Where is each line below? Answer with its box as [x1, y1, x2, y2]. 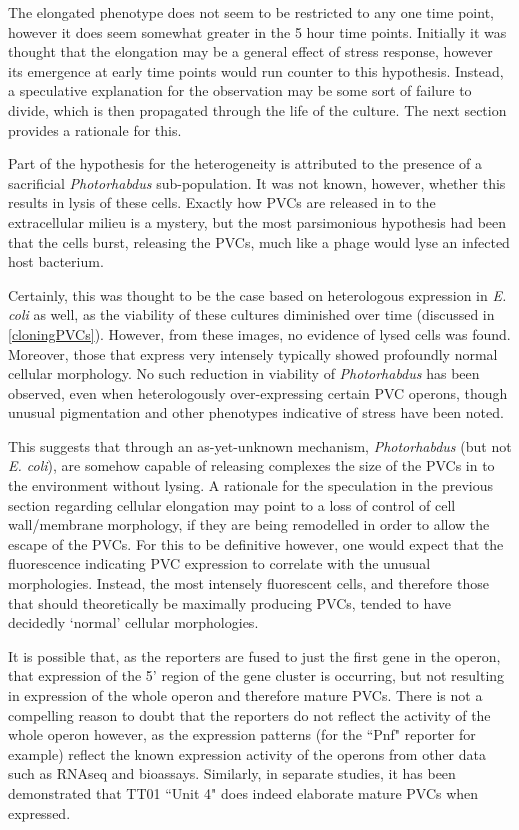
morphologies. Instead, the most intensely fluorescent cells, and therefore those [8, 573, 489, 594]
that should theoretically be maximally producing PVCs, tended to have [8, 592, 452, 613]
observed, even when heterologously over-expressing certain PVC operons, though [8, 382, 508, 403]
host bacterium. [8, 251, 104, 272]
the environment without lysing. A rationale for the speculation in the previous [8, 475, 493, 496]
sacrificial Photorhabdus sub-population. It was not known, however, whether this [8, 172, 506, 193]
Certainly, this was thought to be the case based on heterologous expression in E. [8, 284, 507, 305]
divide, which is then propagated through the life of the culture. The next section [8, 99, 507, 120]
